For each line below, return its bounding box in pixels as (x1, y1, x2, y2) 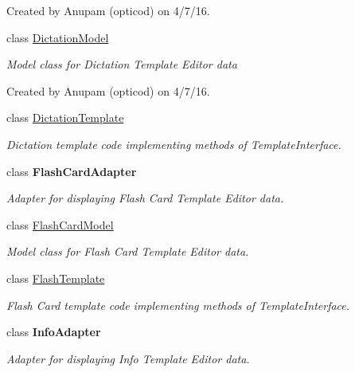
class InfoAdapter (6, 323, 101, 340)
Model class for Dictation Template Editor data (6, 56, 237, 72)
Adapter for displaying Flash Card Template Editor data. (6, 190, 284, 206)
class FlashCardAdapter (6, 163, 137, 179)
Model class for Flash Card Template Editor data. (6, 243, 249, 260)
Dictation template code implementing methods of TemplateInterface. (6, 135, 341, 152)
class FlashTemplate (6, 269, 105, 286)
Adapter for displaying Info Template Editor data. (6, 350, 250, 366)
